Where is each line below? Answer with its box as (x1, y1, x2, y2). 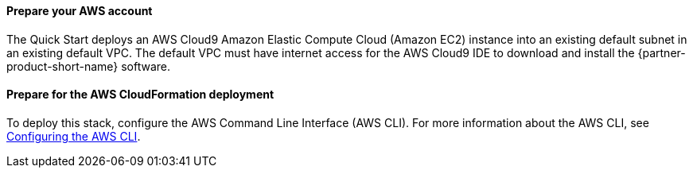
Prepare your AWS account (6, 4, 153, 17)
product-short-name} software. (6, 59, 171, 73)
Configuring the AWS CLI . (6, 129, 141, 143)
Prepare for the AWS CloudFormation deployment (6, 87, 274, 102)
